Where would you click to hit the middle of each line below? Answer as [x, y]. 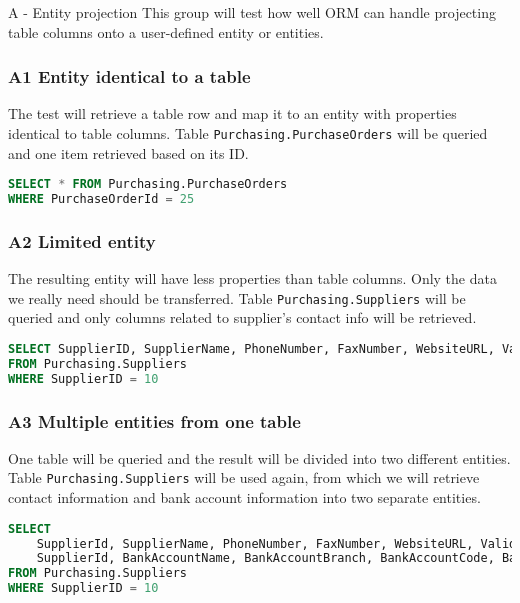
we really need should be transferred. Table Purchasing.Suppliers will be [237, 297]
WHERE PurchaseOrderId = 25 [101, 199]
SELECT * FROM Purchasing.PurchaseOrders [148, 184]
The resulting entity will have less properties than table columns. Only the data [252, 278]
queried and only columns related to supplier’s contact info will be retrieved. [242, 317]
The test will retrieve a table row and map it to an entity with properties [232, 113]
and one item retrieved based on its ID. [128, 152]
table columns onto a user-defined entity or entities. [166, 31]
